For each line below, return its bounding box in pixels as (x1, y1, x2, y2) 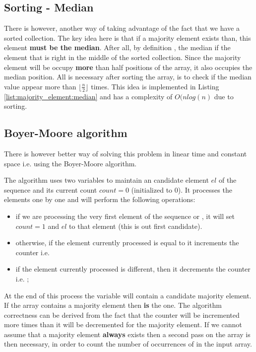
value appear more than (4, 81, 76, 91)
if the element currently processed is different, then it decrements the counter (15, 264, 251, 274)
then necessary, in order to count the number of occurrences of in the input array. (4, 339, 252, 349)
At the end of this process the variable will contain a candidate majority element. (4, 290, 252, 300)
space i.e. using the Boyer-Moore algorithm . (4, 158, 137, 168)
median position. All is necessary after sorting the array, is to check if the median (4, 71, 252, 82)
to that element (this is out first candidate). (69, 220, 202, 231)
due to (214, 91, 234, 101)
